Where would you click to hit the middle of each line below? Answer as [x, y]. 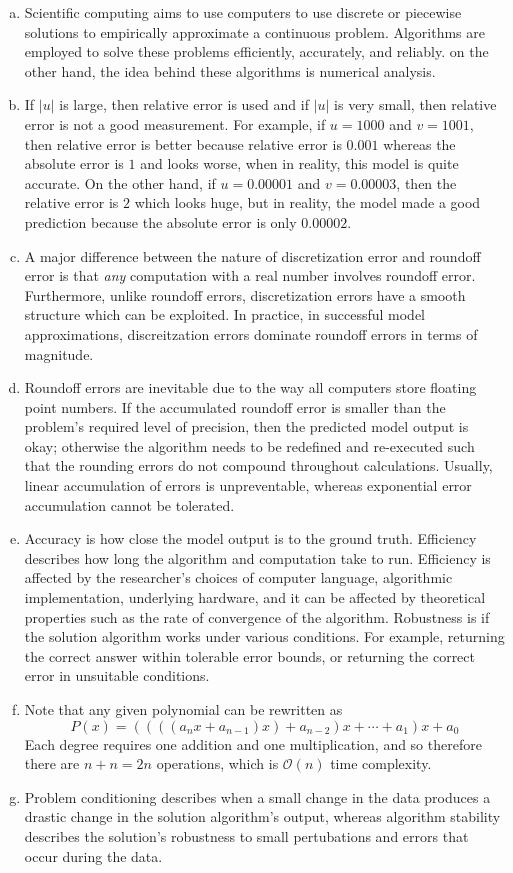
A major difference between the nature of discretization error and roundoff [252, 255]
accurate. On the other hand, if [120, 182]
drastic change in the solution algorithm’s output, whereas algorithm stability [262, 816]
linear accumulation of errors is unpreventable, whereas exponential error [248, 485]
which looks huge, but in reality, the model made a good [307, 202]
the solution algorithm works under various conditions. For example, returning [264, 636]
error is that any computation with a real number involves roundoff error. [250, 275]
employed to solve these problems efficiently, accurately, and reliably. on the [256, 51]
